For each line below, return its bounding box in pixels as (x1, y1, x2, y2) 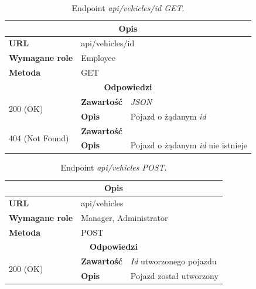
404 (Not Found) (9, 131, 69, 144)
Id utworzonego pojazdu (130, 255, 217, 267)
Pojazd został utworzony (130, 270, 219, 282)
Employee (81, 52, 116, 64)
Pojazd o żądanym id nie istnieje (130, 139, 247, 151)
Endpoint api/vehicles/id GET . (71, 2, 185, 13)
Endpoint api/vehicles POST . (60, 161, 167, 174)
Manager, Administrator (81, 211, 168, 223)
